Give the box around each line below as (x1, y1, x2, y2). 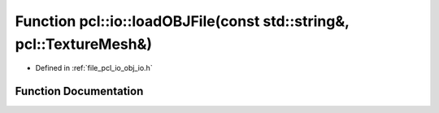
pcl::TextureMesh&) (15, 35, 153, 53)
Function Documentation (15, 85, 144, 98)
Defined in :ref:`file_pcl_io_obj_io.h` (35, 63, 154, 73)
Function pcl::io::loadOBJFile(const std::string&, (15, 12, 350, 30)
